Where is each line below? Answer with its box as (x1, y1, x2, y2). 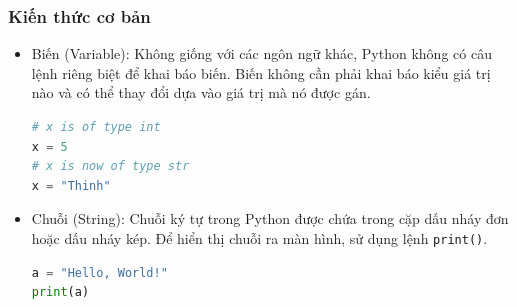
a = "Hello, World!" (31, 265, 168, 280)
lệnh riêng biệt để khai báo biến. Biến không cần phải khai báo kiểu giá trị (31, 62, 491, 83)
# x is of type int (31, 120, 161, 134)
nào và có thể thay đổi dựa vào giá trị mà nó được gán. (31, 82, 371, 103)
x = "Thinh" (31, 178, 111, 193)
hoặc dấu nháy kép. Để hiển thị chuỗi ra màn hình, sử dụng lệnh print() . (31, 227, 488, 248)
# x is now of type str (31, 159, 190, 174)
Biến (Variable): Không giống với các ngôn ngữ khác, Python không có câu (31, 43, 492, 64)
